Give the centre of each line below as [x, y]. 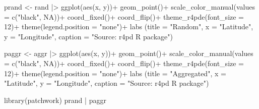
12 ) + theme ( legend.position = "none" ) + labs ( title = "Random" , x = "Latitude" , [129, 26]
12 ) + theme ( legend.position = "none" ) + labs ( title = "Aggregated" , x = [115, 73]
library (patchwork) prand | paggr [55, 100]
